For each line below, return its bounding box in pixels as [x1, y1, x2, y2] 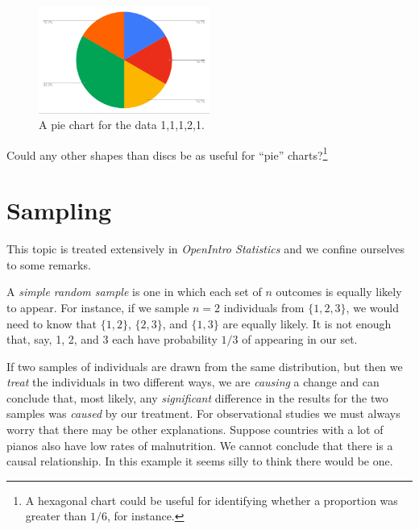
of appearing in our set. [242, 331, 358, 348]
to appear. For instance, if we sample [6, 298, 189, 315]
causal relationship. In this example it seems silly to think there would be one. [6, 453, 393, 469]
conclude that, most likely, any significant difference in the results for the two [6, 389, 388, 406]
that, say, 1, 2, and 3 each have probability [6, 331, 218, 348]
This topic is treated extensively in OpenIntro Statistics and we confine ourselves [6, 240, 405, 257]
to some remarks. [6, 256, 91, 273]
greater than [25, 507, 87, 524]
